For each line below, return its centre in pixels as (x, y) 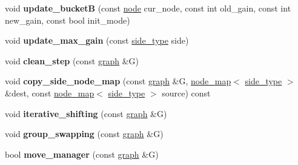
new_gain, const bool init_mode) (68, 20)
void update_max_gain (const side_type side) (97, 40)
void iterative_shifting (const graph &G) (86, 113)
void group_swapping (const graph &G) (84, 134)
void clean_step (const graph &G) (72, 60)
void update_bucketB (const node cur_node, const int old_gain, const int (148, 8)
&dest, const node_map (50, 93)
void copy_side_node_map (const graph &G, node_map (118, 81)
